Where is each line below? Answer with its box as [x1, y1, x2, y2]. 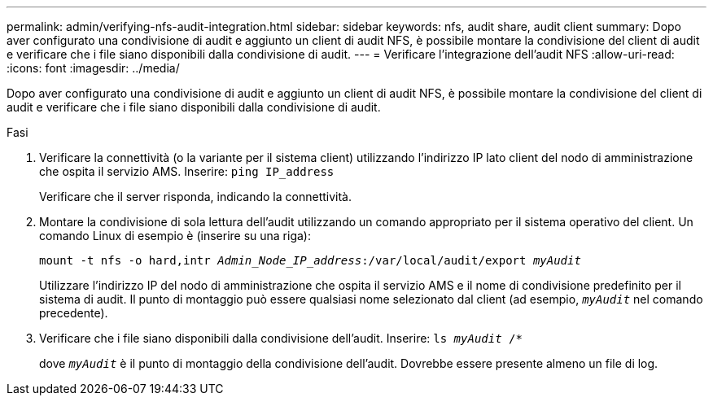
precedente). [39, 306, 108, 320]
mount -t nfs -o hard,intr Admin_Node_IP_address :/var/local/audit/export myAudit [39, 254, 581, 267]
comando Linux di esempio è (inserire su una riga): [39, 229, 311, 243]
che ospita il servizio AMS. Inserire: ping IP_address [39, 164, 335, 178]
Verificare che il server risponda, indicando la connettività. [39, 190, 352, 203]
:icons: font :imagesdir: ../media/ [7, 61, 180, 75]
